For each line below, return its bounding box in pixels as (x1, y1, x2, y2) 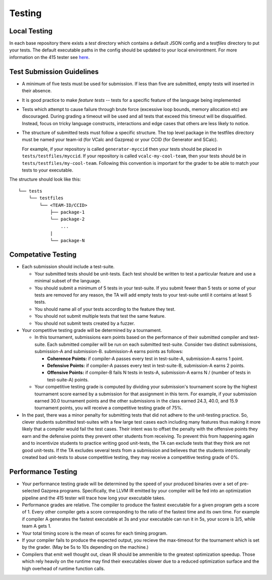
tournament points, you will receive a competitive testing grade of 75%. (34, 405, 183, 411)
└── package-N (50, 238, 85, 243)
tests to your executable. (22, 167, 74, 173)
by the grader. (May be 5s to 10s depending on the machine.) (22, 544, 149, 550)
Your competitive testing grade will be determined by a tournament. (22, 327, 162, 333)
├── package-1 (50, 209, 85, 215)
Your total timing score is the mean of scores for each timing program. (22, 530, 168, 536)
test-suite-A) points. (47, 376, 89, 383)
